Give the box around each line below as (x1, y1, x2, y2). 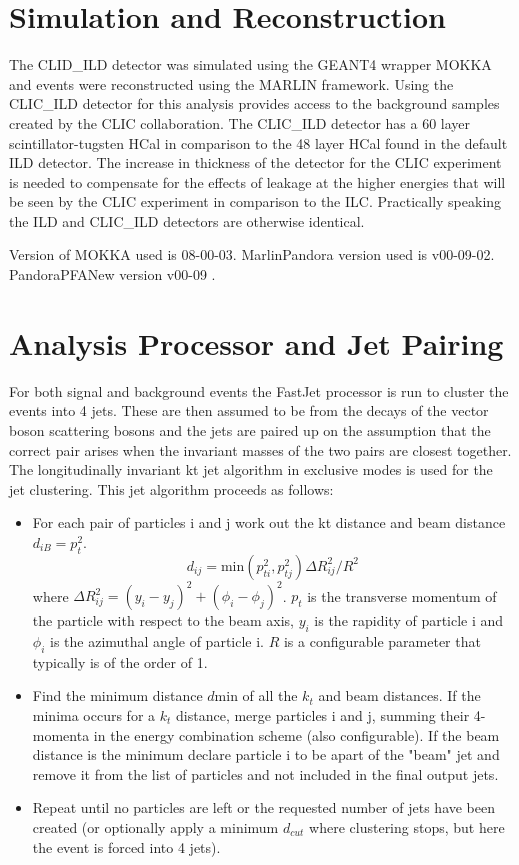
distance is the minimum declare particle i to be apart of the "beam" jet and (32, 744, 500, 765)
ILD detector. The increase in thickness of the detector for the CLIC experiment (9, 152, 502, 173)
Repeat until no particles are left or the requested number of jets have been (32, 797, 496, 818)
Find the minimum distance (32, 685, 203, 706)
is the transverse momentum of (307, 585, 497, 606)
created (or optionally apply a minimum (32, 816, 279, 837)
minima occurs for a (32, 705, 156, 726)
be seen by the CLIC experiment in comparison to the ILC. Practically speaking (9, 191, 502, 212)
